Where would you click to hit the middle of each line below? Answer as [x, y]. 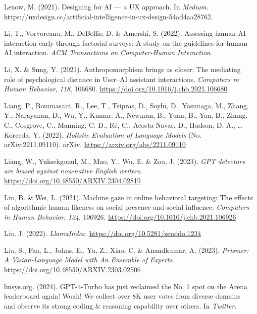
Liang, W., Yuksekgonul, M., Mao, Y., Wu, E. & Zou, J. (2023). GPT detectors [125, 161]
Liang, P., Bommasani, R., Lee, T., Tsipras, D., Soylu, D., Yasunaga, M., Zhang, [127, 105]
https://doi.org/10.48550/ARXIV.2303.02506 [73, 270]
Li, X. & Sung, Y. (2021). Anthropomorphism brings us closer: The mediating [122, 69]
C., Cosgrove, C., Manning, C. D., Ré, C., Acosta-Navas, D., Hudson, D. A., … [123, 124]
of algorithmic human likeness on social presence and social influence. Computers [127, 207]
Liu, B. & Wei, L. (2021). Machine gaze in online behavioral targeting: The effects [128, 197]
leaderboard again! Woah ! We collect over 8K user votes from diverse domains [122, 296]
